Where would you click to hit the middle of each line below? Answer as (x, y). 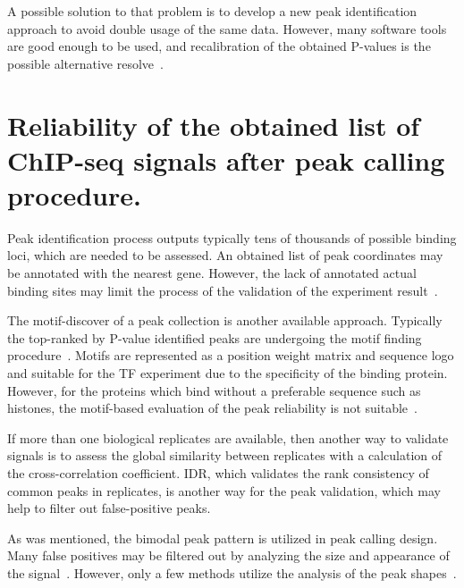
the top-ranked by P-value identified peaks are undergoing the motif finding (215, 337)
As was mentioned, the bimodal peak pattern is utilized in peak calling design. (223, 538)
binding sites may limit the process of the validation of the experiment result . (223, 290)
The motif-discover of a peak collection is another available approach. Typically (225, 320)
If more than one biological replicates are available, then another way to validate (228, 437)
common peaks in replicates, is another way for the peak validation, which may (224, 490)
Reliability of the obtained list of (214, 125)
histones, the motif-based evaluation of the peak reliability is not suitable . (212, 408)
